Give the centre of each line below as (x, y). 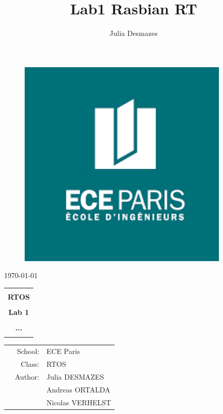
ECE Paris (63, 351)
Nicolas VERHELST (79, 402)
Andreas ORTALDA (78, 389)
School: (28, 351)
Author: (27, 376)
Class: (30, 363)
